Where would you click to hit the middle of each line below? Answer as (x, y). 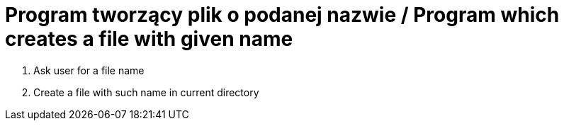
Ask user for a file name (89, 70)
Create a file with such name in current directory (146, 92)
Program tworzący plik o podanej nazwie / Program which (282, 15)
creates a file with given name (149, 39)
